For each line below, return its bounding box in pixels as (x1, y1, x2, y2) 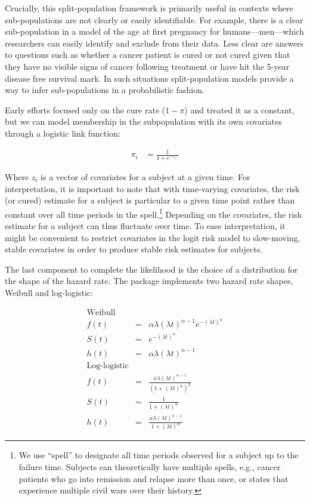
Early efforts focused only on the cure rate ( (5, 103, 166, 116)
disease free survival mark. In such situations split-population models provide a (5, 72, 294, 84)
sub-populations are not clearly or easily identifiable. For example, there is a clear (5, 13, 303, 26)
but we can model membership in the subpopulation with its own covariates (5, 115, 282, 128)
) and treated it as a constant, (184, 103, 294, 116)
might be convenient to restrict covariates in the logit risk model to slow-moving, (5, 231, 300, 243)
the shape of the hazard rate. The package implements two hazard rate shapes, (5, 274, 293, 287)
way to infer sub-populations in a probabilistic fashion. (5, 84, 204, 96)
